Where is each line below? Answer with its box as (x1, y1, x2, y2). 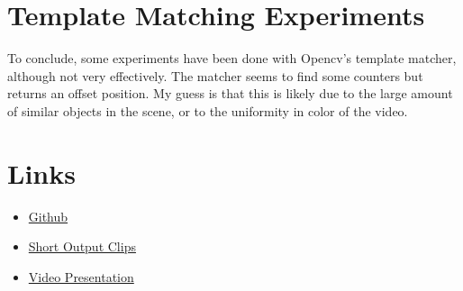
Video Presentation (28, 267, 134, 286)
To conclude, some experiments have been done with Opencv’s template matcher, (7, 49, 457, 68)
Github (28, 206, 68, 225)
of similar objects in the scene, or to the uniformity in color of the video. (7, 101, 408, 120)
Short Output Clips (28, 237, 136, 256)
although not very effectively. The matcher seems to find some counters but (7, 66, 423, 85)
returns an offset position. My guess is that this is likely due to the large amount (7, 84, 453, 103)
